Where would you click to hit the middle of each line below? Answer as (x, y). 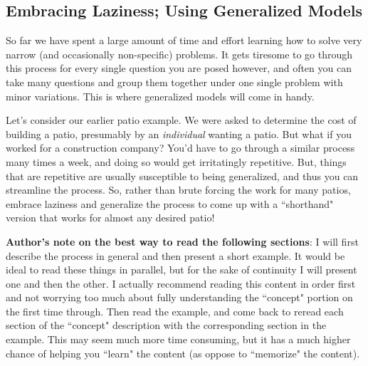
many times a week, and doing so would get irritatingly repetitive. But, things (176, 161)
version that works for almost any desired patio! (110, 218)
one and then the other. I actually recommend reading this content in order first (181, 283)
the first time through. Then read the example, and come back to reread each (175, 311)
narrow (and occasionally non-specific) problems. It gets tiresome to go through (179, 54)
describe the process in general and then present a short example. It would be (175, 255)
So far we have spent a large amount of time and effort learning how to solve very (184, 40)
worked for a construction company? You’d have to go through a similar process (180, 148)
